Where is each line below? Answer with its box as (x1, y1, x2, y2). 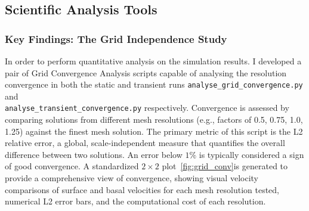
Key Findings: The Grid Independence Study (5, 31, 227, 46)
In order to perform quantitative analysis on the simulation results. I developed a (5, 55, 302, 67)
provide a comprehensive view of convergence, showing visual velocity (5, 172, 258, 184)
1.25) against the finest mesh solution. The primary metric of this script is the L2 (5, 125, 303, 137)
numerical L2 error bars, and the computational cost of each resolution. (5, 195, 266, 207)
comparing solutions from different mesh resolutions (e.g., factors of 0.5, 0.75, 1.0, (5, 113, 303, 126)
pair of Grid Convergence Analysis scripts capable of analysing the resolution (5, 66, 287, 79)
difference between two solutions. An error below (5, 148, 183, 160)
